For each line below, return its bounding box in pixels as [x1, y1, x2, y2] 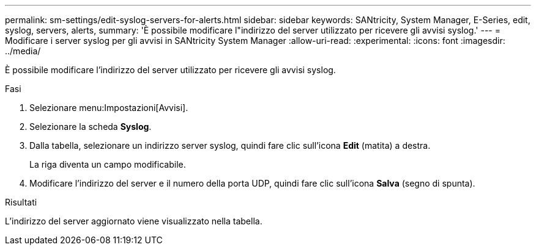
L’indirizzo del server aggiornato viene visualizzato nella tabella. [5, 216, 262, 226]
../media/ [5, 46, 41, 56]
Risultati [5, 197, 37, 207]
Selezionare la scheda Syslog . [29, 121, 152, 132]
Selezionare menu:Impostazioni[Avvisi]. [29, 102, 188, 113]
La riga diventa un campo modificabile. [29, 159, 186, 170]
